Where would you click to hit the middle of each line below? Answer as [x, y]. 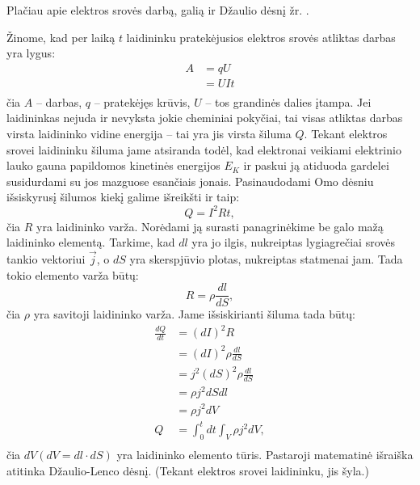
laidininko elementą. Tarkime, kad [91, 242]
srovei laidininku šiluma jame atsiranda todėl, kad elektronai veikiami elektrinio [204, 149]
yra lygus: [31, 53]
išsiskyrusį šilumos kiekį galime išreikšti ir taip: [123, 197]
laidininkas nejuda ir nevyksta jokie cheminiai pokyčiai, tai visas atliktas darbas [205, 118]
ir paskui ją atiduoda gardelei [316, 165]
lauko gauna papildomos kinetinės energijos [113, 165]
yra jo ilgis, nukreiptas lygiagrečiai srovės [293, 242]
